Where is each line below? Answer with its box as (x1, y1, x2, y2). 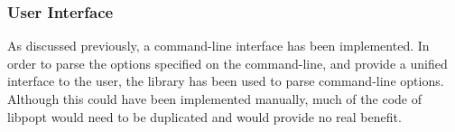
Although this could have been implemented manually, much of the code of (7, 90, 422, 108)
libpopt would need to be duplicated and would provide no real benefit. (7, 107, 402, 126)
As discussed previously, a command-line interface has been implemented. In (7, 36, 430, 55)
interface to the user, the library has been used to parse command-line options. (7, 71, 444, 90)
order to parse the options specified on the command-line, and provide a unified (7, 53, 448, 72)
